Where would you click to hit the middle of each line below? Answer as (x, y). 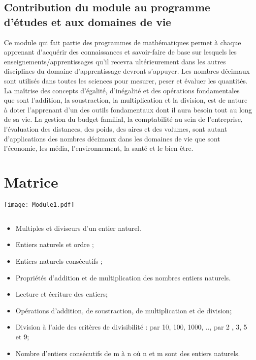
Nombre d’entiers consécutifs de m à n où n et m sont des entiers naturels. (128, 353)
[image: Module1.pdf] (39, 205)
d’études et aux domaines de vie (88, 21)
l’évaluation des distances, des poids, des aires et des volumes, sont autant (116, 128)
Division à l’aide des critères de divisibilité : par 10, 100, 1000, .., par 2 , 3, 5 (131, 327)
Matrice (31, 181)
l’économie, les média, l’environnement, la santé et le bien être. (99, 148)
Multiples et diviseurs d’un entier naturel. (78, 228)
